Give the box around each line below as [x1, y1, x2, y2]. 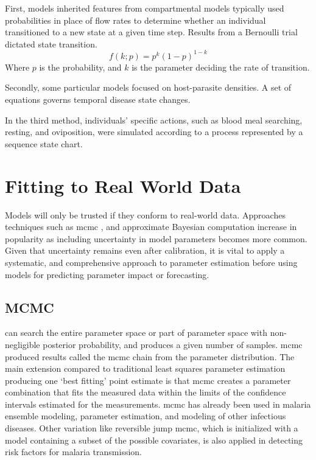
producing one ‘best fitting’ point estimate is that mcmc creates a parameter [5, 374, 291, 386]
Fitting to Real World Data [5, 173, 241, 198]
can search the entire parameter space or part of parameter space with [5, 326, 267, 339]
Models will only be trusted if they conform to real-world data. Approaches [5, 208, 286, 221]
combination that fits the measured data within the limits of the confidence [5, 386, 286, 399]
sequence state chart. [5, 137, 83, 150]
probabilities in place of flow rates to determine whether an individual [5, 13, 266, 26]
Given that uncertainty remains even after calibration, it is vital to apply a [5, 244, 285, 257]
